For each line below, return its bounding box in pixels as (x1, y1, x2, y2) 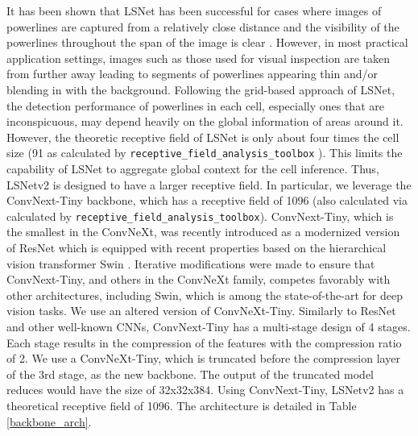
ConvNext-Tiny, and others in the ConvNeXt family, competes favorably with (6, 271, 391, 288)
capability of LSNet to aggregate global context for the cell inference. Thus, (6, 160, 379, 176)
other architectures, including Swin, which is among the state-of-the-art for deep (6, 286, 403, 303)
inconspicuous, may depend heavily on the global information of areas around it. (6, 113, 404, 130)
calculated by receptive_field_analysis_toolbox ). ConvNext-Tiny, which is (6, 207, 394, 224)
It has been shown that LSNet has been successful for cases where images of (6, 2, 382, 19)
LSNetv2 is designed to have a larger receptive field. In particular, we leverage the (6, 176, 412, 193)
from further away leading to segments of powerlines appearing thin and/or (6, 65, 378, 82)
